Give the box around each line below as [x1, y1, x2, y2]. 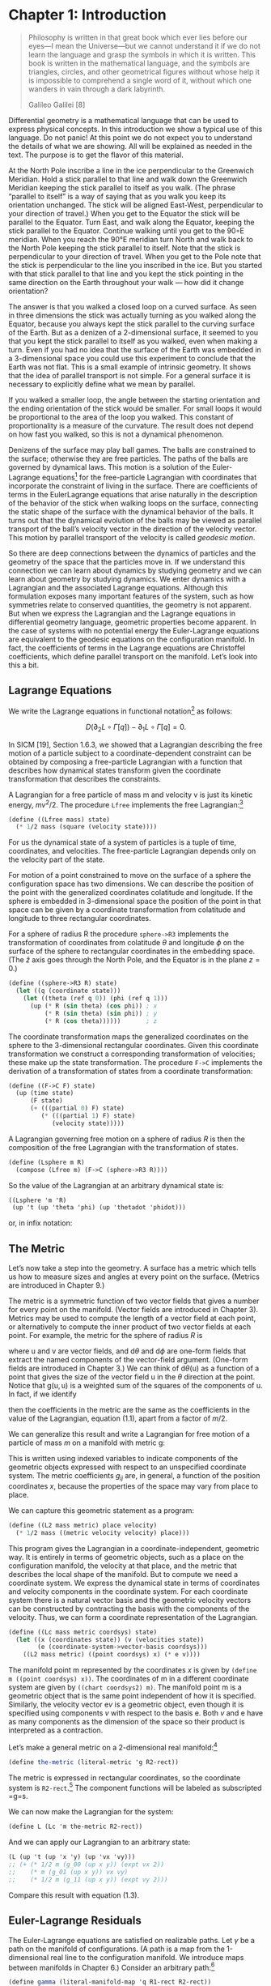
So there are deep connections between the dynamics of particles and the [8, 548, 256, 558]
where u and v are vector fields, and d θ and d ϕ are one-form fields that [8, 1346, 247, 1356]
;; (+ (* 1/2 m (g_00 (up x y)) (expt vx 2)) [8, 1860, 164, 1869]
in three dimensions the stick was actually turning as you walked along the [8, 310, 256, 320]
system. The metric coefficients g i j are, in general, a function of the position [8, 1471, 260, 1482]
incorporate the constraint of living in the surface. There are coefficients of [8, 480, 258, 491]
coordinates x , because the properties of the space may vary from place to [8, 1481, 259, 1491]
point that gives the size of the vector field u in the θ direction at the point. [8, 1372, 256, 1382]
